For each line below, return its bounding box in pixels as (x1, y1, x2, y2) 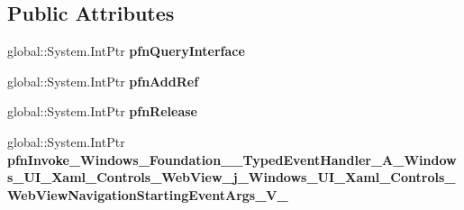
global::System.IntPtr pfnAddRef (7, 71, 199, 90)
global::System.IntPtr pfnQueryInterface (7, 41, 245, 60)
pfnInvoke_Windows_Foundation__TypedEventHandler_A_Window (7, 150, 457, 169)
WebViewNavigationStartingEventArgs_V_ (7, 185, 288, 204)
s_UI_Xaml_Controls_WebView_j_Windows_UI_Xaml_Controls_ (7, 168, 456, 187)
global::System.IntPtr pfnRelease (7, 102, 197, 121)
